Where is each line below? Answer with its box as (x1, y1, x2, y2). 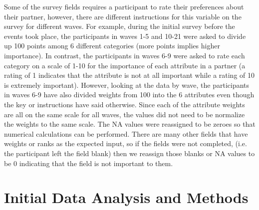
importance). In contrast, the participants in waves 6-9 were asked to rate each (4, 50, 245, 60)
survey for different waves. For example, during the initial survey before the (4, 21, 235, 31)
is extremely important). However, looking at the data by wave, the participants (4, 79, 250, 90)
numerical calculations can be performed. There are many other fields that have (4, 128, 248, 139)
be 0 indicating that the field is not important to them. (4, 158, 173, 168)
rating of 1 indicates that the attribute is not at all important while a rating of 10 (4, 70, 255, 80)
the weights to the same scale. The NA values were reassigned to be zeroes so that (4, 119, 256, 129)
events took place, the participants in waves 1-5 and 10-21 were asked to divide (4, 30, 246, 41)
